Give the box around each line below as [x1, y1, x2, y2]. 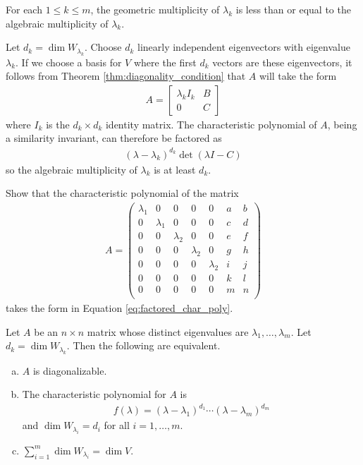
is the [46, 116, 70, 131]
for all [104, 418, 130, 433]
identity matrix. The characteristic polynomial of [105, 116, 317, 131]
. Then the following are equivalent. [66, 338, 221, 353]
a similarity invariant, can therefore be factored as [6, 131, 222, 145]
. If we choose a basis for [16, 54, 122, 69]
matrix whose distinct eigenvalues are [87, 324, 249, 339]
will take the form [259, 68, 337, 83]
